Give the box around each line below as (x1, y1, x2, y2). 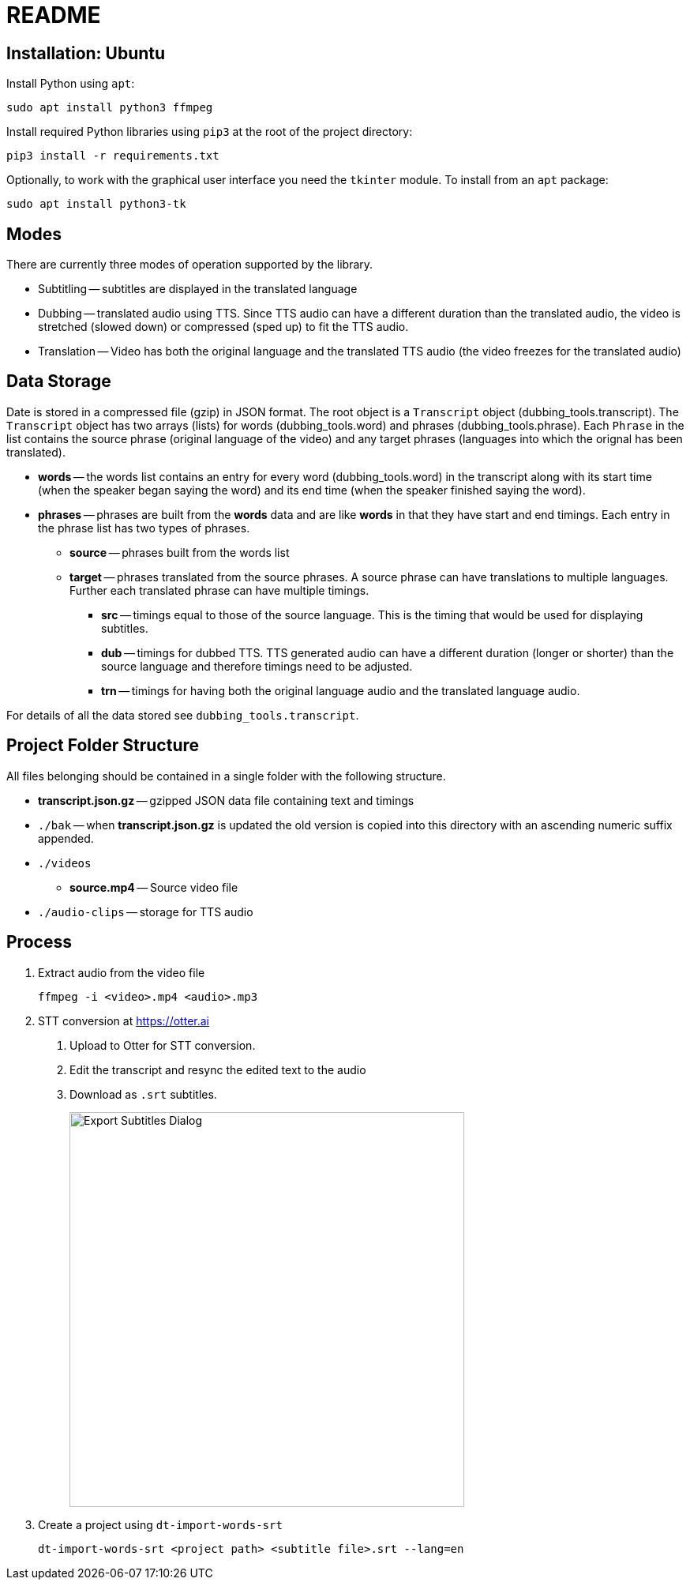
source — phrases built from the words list (69, 545, 290, 559)
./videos (38, 856, 92, 870)
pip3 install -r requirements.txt (6, 149, 219, 163)
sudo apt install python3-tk (6, 197, 186, 211)
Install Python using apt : (6, 77, 135, 91)
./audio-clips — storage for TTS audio (38, 904, 253, 919)
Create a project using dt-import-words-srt (38, 1517, 283, 1532)
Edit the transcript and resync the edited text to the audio (69, 1062, 366, 1077)
